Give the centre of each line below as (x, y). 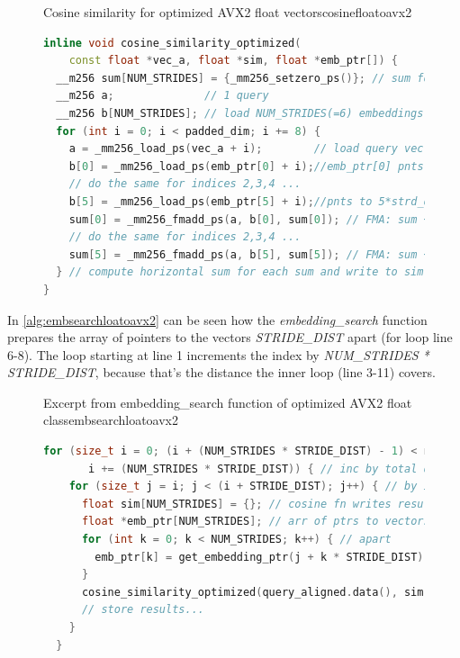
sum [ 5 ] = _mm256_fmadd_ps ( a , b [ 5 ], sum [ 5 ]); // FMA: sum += (253, 254)
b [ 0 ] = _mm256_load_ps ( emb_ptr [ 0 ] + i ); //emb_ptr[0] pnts (246, 166)
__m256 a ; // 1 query (162, 96)
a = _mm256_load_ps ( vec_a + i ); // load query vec (246, 149)
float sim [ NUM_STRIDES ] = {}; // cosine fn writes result (259, 504)
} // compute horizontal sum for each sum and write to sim (240, 272)
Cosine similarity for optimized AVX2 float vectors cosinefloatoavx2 (228, 12)
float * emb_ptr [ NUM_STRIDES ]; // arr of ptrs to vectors (256, 522)
